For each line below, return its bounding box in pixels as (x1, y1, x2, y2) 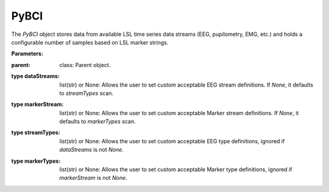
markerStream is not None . (59, 174, 127, 182)
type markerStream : (11, 101, 64, 108)
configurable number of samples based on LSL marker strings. (11, 38, 169, 46)
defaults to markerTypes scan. (59, 118, 136, 125)
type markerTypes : (11, 157, 61, 165)
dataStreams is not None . (59, 146, 124, 154)
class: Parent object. (59, 61, 111, 68)
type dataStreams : (11, 73, 60, 80)
